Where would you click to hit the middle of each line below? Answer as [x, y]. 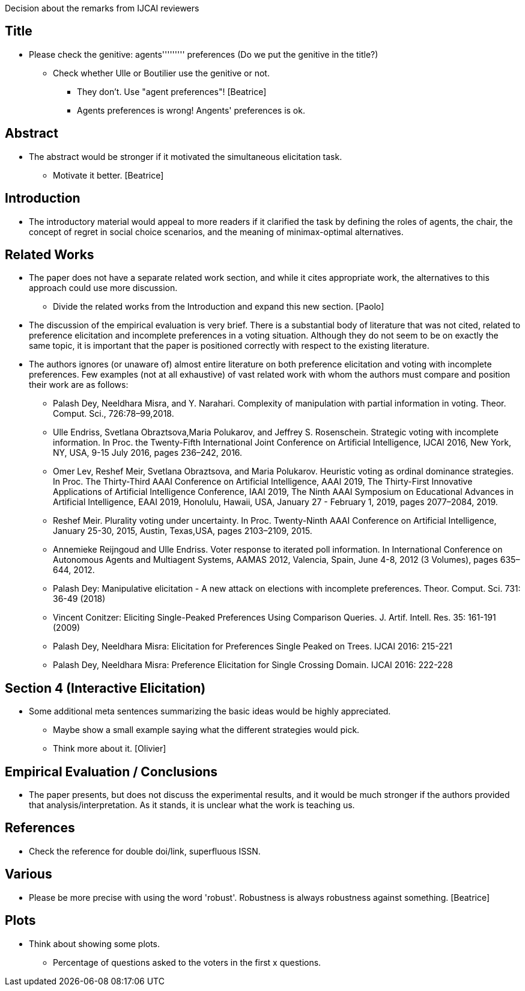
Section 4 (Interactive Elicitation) [105, 688]
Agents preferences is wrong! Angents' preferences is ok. [191, 110]
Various [29, 874]
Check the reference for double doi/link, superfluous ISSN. [145, 851]
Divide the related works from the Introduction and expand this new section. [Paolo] [219, 307]
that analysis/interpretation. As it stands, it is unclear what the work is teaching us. [192, 805]
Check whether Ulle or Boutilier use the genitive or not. [161, 73]
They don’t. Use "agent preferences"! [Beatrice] [172, 91]
